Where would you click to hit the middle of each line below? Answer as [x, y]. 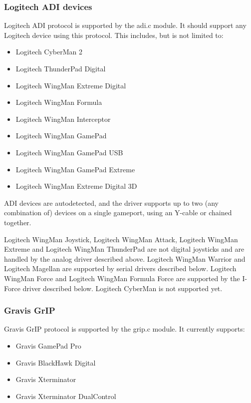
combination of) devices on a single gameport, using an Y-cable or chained [118, 212]
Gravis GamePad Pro [48, 345]
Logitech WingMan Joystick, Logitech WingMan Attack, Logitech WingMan [121, 239]
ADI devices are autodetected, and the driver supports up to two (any [111, 202]
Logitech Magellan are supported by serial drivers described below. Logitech [120, 268]
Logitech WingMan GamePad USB [69, 152]
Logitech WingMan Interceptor [63, 119]
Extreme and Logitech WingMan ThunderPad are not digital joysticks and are [124, 249]
